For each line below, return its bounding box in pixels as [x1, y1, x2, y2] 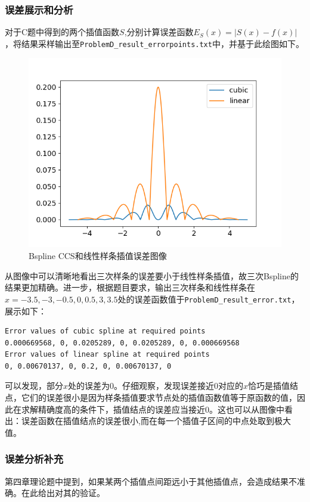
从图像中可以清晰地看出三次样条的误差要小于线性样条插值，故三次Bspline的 [5, 269, 299, 282]
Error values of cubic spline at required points [5, 327, 206, 336]
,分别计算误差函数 [124, 26, 194, 38]
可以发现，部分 [5, 379, 63, 392]
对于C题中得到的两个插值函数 [5, 26, 120, 38]
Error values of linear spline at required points [5, 350, 210, 359]
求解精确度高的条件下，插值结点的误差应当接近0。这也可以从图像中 [21, 403, 284, 415]
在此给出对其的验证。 [21, 487, 105, 499]
